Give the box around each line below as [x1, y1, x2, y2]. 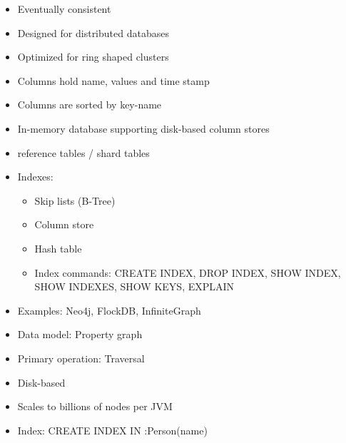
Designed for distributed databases [17, 25, 169, 40]
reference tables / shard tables [17, 145, 150, 160]
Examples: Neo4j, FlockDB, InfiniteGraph [17, 302, 201, 317]
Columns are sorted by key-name [17, 97, 162, 112]
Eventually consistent [17, 1, 111, 16]
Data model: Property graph [17, 327, 143, 342]
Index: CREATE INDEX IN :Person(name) [17, 422, 208, 437]
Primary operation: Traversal [17, 350, 145, 365]
